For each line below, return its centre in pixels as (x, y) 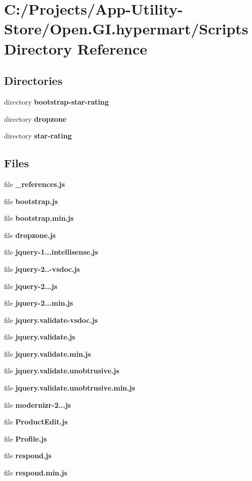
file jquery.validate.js (40, 337)
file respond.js (28, 455)
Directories (33, 81)
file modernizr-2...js (38, 404)
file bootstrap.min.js (39, 218)
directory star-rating (38, 136)
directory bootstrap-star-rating (56, 101)
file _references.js (35, 184)
